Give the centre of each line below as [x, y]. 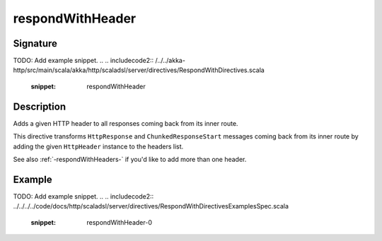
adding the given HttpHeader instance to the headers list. [98, 146]
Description [40, 106]
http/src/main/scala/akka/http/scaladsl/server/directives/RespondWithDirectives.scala [139, 70]
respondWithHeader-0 [119, 222]
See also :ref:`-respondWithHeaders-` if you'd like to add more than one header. [130, 159]
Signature [35, 43]
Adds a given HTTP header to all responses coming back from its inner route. [126, 123]
